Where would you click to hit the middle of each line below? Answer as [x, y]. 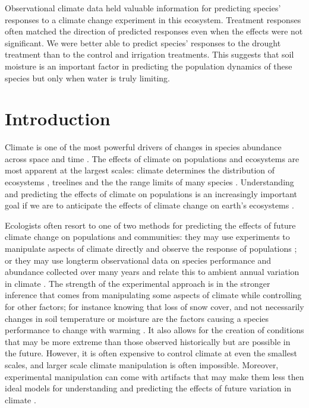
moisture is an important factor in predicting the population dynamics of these [149, 66]
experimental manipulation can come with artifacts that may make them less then [154, 376]
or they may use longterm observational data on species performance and [138, 260]
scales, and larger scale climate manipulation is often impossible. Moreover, [142, 364]
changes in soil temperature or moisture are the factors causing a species [137, 318]
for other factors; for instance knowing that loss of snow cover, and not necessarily [154, 306]
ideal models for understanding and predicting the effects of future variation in [148, 388]
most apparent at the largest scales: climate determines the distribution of [140, 170]
